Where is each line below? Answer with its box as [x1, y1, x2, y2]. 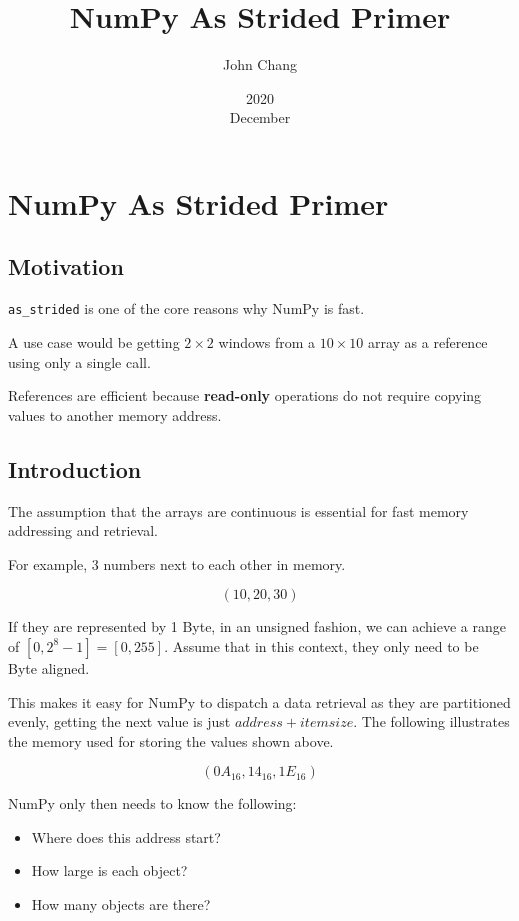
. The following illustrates [353, 711, 510, 732]
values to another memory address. [8, 404, 222, 425]
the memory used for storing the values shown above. [8, 730, 334, 751]
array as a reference [367, 331, 488, 352]
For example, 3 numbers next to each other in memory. [8, 553, 346, 574]
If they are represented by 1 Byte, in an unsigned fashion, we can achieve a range [8, 616, 506, 637]
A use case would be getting [8, 331, 180, 352]
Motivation [8, 251, 124, 282]
